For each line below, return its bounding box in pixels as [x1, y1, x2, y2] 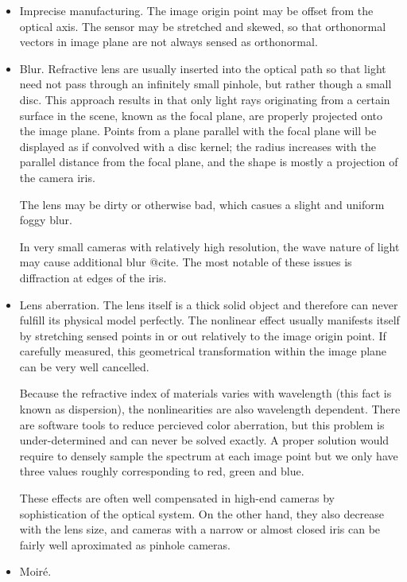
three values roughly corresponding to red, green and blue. [19, 463, 304, 479]
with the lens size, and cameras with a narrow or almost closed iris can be [19, 521, 381, 537]
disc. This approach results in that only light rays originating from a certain [19, 91, 390, 107]
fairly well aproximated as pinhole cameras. [19, 536, 231, 553]
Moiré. [19, 563, 52, 580]
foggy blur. [19, 211, 72, 228]
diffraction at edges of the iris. [19, 269, 167, 285]
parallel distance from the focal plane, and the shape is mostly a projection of [19, 153, 398, 170]
